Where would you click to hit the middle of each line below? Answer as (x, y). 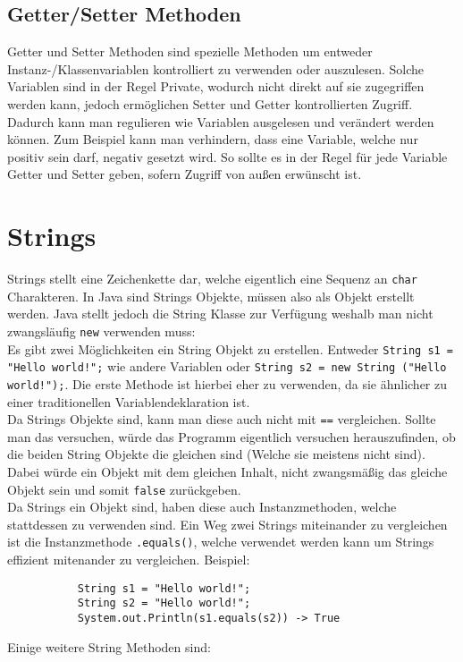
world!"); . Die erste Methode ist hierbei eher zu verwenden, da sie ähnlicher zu (227, 383)
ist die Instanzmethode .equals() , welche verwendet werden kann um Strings (221, 542)
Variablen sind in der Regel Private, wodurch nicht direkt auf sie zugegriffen (216, 86)
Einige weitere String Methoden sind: (109, 646)
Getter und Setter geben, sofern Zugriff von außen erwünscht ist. (185, 174)
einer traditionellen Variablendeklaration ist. (129, 401)
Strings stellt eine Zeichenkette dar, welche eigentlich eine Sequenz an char (212, 279)
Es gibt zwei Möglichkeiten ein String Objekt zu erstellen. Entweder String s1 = (231, 348)
